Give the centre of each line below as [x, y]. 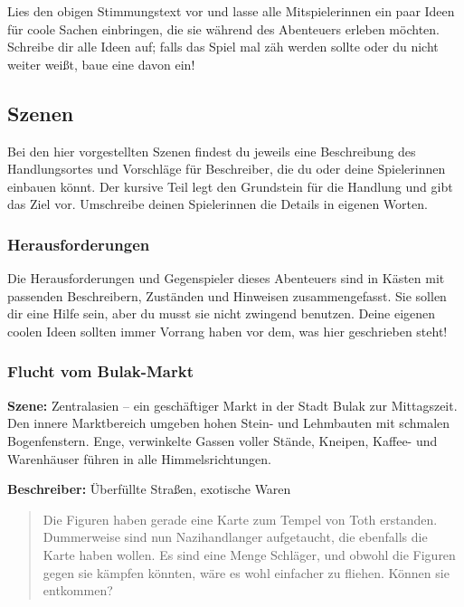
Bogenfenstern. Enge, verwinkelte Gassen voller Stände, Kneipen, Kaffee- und [223, 440]
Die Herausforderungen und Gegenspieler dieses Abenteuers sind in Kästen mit [226, 278]
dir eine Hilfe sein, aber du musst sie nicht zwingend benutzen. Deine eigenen [222, 313]
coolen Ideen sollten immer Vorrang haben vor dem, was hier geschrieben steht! [227, 331]
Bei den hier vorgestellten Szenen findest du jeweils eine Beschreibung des [212, 151]
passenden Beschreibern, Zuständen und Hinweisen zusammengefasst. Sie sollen [227, 295]
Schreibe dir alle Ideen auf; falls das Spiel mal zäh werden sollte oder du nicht [223, 47]
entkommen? [78, 590]
